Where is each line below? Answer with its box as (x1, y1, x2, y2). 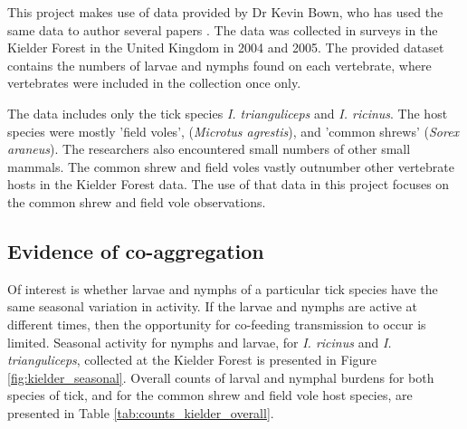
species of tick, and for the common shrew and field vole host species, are (7, 386, 413, 405)
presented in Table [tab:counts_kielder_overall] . (7, 403, 274, 422)
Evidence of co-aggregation (7, 236, 264, 264)
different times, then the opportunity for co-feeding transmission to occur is (7, 314, 426, 333)
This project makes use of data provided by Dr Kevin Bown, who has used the (7, 3, 443, 21)
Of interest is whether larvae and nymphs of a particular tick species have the (7, 279, 438, 298)
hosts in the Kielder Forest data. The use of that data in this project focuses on (7, 175, 450, 194)
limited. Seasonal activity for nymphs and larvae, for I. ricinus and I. (7, 332, 392, 351)
